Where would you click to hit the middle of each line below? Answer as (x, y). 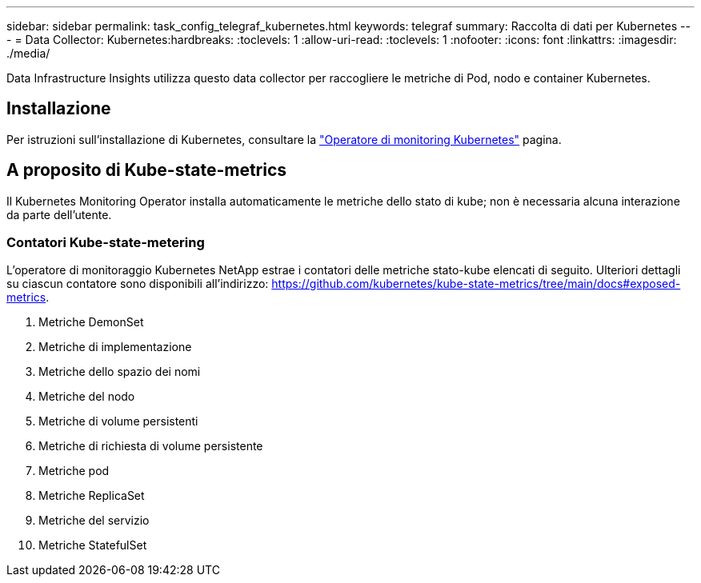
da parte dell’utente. (59, 214)
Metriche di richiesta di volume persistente (151, 446)
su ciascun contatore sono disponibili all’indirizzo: (138, 284)
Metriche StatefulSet (93, 545)
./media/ (28, 53)
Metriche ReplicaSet (92, 496)
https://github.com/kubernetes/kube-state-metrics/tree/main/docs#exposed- (476, 284)
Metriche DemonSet (91, 322)
